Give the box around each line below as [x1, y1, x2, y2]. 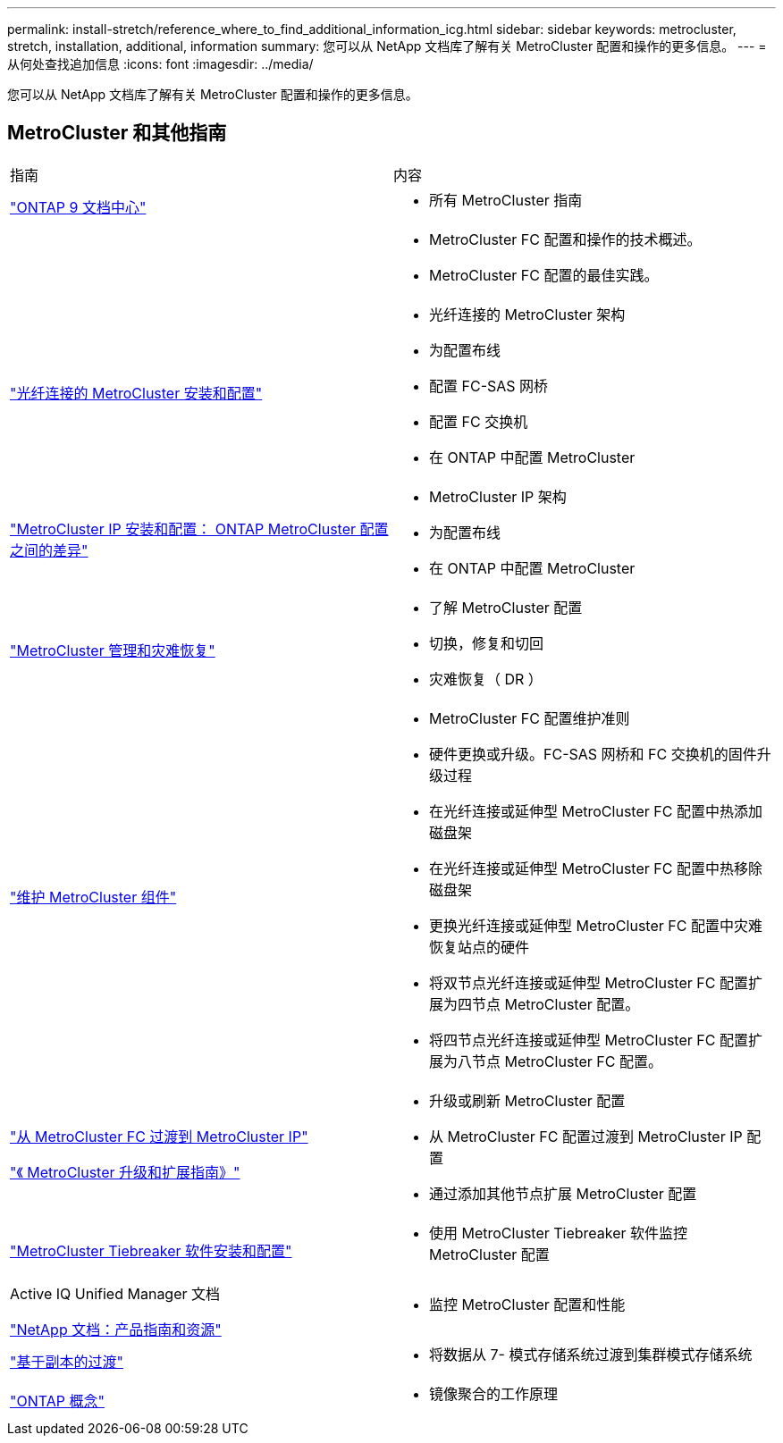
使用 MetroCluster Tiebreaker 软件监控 [429, 1223, 688, 1242]
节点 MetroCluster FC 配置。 [472, 1052, 662, 1070]
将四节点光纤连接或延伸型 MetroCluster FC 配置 [429, 1030, 748, 1049]
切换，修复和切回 [429, 633, 544, 652]
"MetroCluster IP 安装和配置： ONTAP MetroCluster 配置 [10, 519, 389, 538]
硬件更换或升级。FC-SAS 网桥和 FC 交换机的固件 [429, 744, 757, 763]
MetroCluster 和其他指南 [7, 122, 227, 145]
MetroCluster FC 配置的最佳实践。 [429, 265, 659, 284]
